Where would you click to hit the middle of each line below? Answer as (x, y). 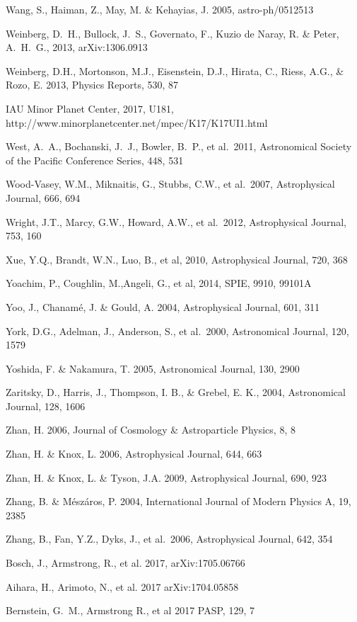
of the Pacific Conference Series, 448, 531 (95, 160)
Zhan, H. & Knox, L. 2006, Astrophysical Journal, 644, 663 (134, 454)
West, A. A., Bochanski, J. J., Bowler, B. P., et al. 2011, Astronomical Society (179, 146)
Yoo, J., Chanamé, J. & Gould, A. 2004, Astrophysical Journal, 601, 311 (163, 306)
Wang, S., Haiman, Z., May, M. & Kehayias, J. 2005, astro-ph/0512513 (160, 9)
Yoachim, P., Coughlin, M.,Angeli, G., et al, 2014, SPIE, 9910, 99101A (159, 283)
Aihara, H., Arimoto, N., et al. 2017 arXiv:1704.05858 (122, 586)
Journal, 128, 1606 (46, 406)
